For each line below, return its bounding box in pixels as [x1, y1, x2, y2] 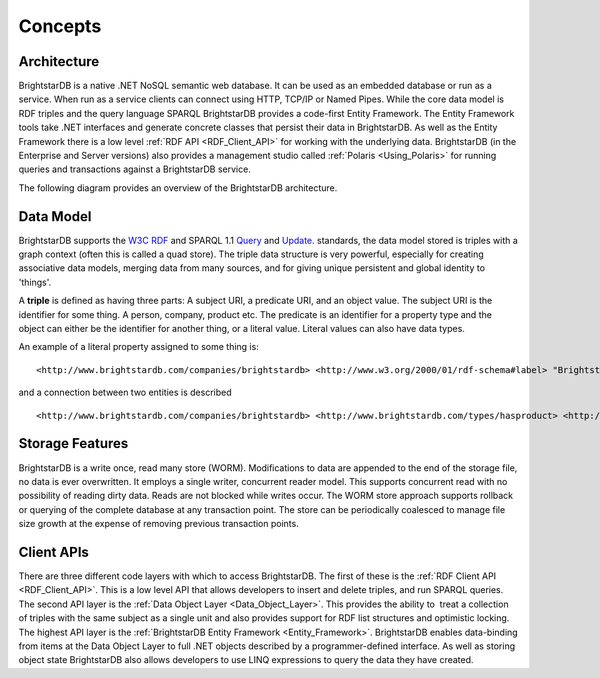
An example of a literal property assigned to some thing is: [18, 341, 259, 353]
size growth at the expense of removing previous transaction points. [18, 518, 299, 530]
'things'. [18, 276, 52, 288]
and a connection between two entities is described [18, 386, 232, 399]
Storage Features [18, 435, 129, 452]
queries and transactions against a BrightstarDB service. [18, 163, 252, 175]
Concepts [18, 15, 102, 37]
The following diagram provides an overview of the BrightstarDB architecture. [18, 181, 338, 194]
